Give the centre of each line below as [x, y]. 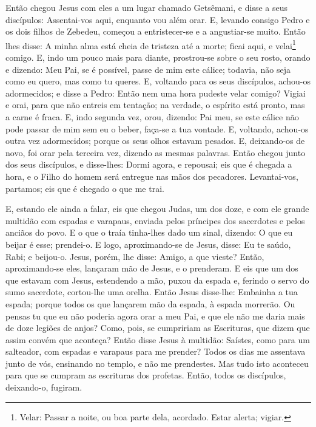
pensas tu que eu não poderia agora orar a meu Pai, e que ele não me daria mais [155, 316]
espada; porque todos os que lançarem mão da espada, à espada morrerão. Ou [150, 303]
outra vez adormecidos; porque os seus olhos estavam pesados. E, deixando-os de [155, 141]
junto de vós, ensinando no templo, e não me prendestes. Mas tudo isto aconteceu [157, 363]
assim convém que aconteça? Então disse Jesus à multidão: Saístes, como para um [158, 339]
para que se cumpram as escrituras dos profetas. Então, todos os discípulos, [146, 375]
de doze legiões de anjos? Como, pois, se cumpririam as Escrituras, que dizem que [158, 328]
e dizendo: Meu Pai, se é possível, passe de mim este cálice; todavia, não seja [148, 69]
